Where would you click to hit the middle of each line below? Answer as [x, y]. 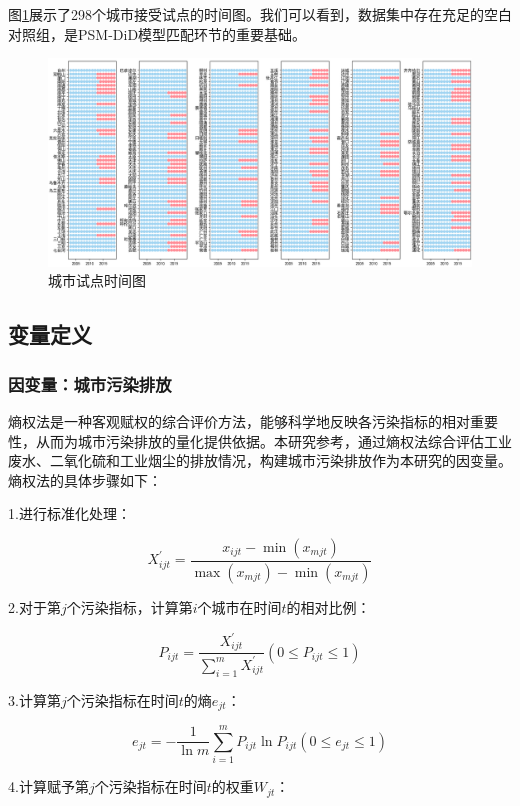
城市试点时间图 [97, 280]
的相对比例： [328, 606]
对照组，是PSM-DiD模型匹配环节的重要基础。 [157, 33]
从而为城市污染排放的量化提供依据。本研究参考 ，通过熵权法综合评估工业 [273, 440]
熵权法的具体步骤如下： [85, 479]
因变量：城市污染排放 [90, 383]
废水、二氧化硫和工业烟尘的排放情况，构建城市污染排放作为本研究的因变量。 [260, 460]
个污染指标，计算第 [129, 606]
